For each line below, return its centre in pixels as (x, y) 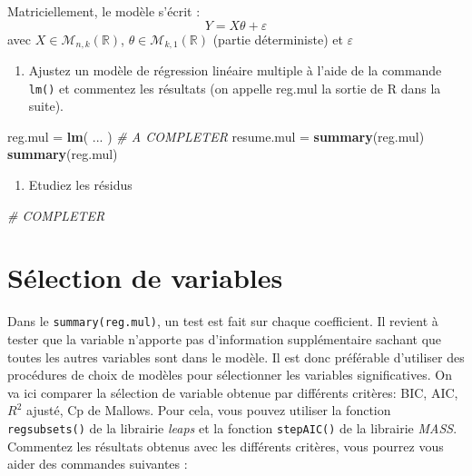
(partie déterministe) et (278, 39)
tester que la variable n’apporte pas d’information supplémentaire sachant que (225, 339)
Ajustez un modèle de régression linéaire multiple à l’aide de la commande (235, 70)
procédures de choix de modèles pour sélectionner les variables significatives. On (230, 375)
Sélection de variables (145, 278)
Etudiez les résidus (80, 185)
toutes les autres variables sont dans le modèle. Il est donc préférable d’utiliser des (236, 357)
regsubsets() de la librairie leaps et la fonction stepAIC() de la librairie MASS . (232, 428)
